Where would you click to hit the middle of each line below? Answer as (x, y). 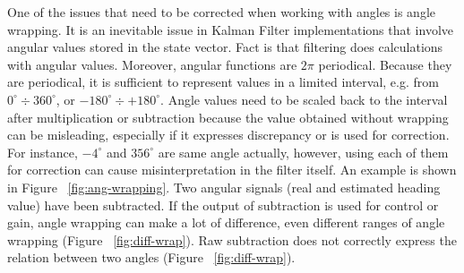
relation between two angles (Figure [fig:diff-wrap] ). (151, 257)
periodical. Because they (385, 64)
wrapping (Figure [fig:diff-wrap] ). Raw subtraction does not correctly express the (232, 239)
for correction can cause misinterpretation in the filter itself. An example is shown (232, 170)
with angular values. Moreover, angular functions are (152, 64)
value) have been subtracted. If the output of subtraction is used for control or (223, 205)
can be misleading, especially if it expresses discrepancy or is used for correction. (228, 135)
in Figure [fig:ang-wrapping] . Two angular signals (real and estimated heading (224, 187)
